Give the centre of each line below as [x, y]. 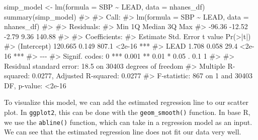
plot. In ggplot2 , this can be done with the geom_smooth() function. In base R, [127, 112]
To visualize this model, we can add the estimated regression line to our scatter [126, 102]
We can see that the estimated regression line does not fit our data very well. [123, 132]
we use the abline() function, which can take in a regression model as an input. [128, 122]
